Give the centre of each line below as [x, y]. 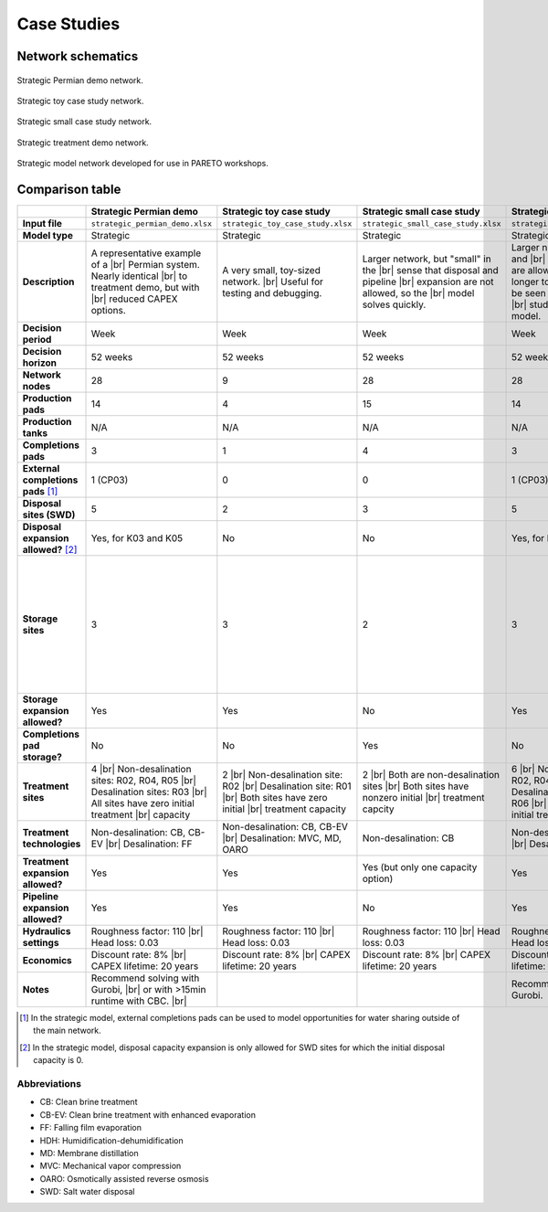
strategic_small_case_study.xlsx [432, 223]
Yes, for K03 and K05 [137, 538]
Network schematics [78, 56]
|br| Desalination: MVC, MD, [282, 838]
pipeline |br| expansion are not [428, 282]
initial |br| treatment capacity [285, 809]
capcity [378, 809]
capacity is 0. [58, 1060]
